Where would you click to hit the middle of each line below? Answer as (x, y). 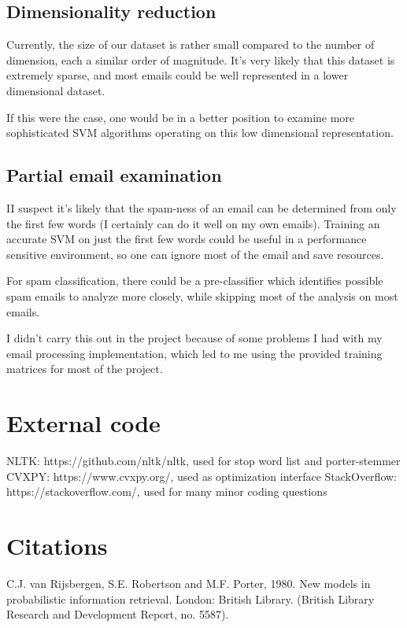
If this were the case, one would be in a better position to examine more (181, 117)
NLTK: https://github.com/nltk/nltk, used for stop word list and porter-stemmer (203, 461)
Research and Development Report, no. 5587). (118, 614)
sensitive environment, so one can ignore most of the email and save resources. (195, 254)
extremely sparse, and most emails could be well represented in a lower (178, 75)
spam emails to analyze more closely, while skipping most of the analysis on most (202, 296)
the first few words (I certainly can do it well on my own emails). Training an (193, 223)
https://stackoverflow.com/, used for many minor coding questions (167, 491)
